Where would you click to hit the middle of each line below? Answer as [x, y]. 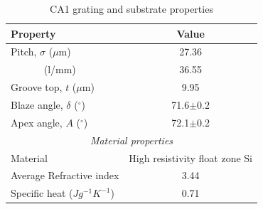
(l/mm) [60, 69]
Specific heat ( [42, 193]
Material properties [131, 140]
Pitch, [24, 52]
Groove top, [37, 87]
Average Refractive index [65, 175]
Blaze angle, [37, 104]
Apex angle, [37, 122]
